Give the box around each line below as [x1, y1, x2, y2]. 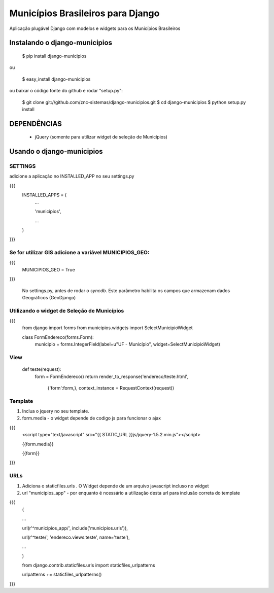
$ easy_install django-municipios [22, 76, 91, 82]
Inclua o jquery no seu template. [22, 408, 90, 414]
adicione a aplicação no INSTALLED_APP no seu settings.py [9, 173, 134, 180]
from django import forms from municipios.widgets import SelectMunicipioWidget [22, 325, 193, 331]
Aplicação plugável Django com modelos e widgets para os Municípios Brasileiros [9, 25, 181, 31]
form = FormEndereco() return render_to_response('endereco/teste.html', [35, 373, 188, 379]
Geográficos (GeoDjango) [22, 294, 76, 300]
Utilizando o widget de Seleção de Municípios [9, 307, 124, 314]
